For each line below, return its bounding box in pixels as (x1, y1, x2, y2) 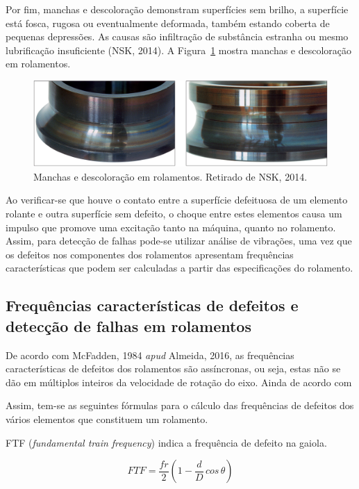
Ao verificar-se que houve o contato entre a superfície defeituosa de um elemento (6, 192, 348, 207)
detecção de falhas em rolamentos (6, 315, 251, 336)
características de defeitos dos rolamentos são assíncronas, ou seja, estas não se (6, 361, 341, 376)
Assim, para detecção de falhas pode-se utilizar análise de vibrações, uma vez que (6, 233, 352, 248)
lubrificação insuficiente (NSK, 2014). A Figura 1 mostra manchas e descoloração (6, 42, 352, 57)
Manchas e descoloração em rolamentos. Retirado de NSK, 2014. (33, 169, 308, 183)
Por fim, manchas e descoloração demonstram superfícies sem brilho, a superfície (6, 2, 349, 16)
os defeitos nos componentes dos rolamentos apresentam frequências (6, 247, 294, 261)
